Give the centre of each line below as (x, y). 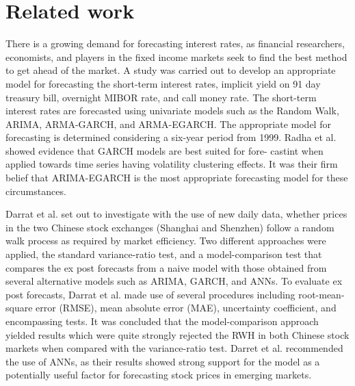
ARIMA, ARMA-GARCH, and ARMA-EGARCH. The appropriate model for (168, 124)
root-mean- (321, 294)
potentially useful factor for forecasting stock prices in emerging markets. (159, 375)
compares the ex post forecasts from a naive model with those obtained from (166, 267)
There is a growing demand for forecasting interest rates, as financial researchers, (175, 43)
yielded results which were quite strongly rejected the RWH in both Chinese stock (177, 334)
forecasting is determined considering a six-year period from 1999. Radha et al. (171, 137)
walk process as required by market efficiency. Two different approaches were (166, 241)
